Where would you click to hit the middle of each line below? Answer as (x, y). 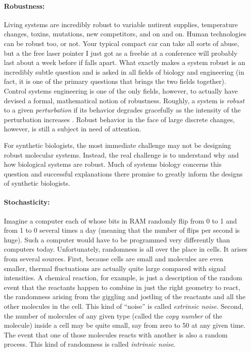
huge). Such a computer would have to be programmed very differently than (117, 239)
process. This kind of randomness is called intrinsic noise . (90, 344)
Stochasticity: (27, 202)
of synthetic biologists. (37, 183)
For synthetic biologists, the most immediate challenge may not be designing (118, 145)
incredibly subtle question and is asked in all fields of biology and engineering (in (124, 72)
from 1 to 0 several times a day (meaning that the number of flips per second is (122, 230)
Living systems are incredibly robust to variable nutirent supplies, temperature (121, 24)
